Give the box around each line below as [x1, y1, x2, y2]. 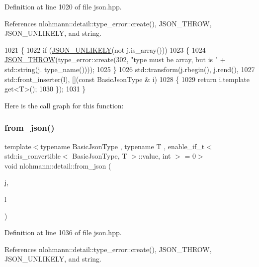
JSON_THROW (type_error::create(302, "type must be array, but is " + [4, 54, 226, 65]
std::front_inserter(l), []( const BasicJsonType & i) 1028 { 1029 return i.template [4, 74, 250, 84]
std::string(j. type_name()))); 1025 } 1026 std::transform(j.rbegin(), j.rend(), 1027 [4, 64, 255, 74]
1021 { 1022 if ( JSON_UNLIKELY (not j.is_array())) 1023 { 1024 [4, 44, 206, 55]
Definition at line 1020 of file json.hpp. [4, 1, 122, 11]
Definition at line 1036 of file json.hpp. [4, 227, 122, 238]
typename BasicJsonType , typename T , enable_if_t [40, 141, 205, 151]
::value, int [138, 151, 171, 161]
